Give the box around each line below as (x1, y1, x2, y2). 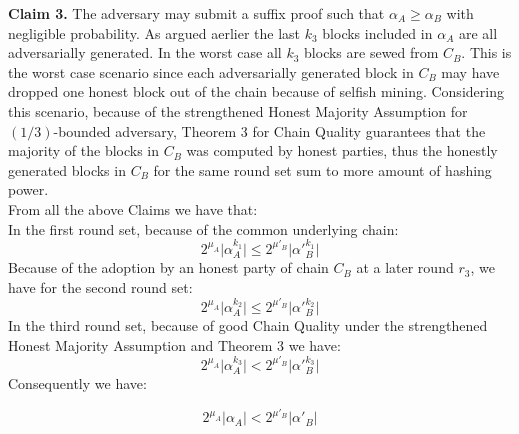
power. (8, 179, 49, 200)
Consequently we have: (8, 373, 147, 394)
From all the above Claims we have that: (8, 198, 258, 219)
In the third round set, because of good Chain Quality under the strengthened (8, 315, 488, 336)
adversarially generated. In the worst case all (8, 42, 282, 63)
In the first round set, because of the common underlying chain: (8, 218, 399, 239)
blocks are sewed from (304, 42, 439, 63)
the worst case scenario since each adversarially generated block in (8, 61, 414, 82)
